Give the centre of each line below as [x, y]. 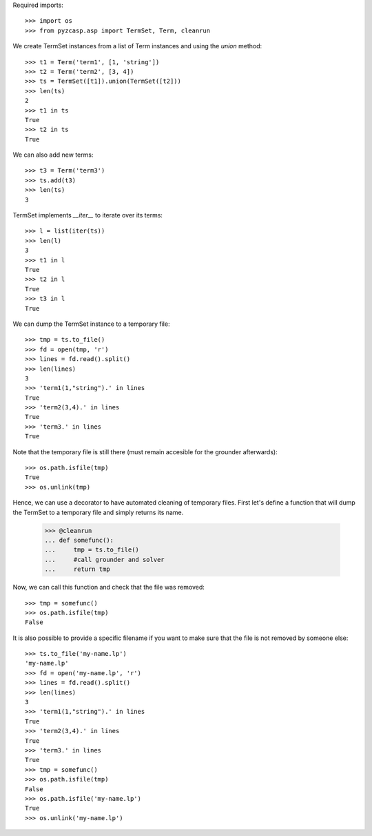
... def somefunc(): [79, 540]
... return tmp [77, 569]
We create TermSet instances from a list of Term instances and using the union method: [137, 46]
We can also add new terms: [53, 155]
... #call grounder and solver [104, 560]
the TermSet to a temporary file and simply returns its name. [98, 512]
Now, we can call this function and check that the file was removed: [108, 587]
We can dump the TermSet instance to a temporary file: [91, 324]
